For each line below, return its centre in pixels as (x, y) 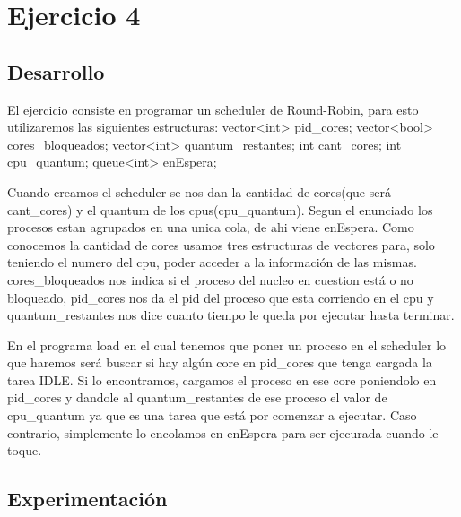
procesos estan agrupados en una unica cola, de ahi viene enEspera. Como (211, 227)
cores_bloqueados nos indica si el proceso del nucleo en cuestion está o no (210, 279)
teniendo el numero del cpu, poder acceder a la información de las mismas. (212, 262)
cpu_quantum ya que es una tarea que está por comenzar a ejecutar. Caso (212, 415)
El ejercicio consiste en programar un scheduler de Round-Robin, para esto (213, 109)
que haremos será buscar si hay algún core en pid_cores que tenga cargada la (220, 362)
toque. (25, 450)
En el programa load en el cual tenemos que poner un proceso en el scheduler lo (227, 345)
